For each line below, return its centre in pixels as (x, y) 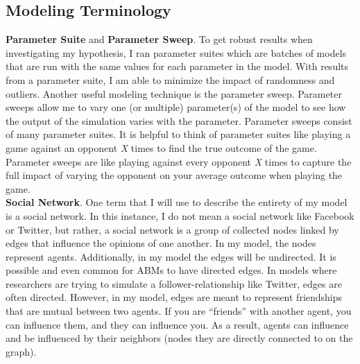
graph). (21, 351)
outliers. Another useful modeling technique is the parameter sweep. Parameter (174, 93)
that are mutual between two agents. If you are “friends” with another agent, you (179, 311)
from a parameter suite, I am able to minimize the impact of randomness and (170, 79)
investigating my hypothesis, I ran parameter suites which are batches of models (176, 52)
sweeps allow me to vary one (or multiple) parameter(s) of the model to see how (176, 107)
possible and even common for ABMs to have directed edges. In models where (171, 270)
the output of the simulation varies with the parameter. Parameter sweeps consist (179, 120)
